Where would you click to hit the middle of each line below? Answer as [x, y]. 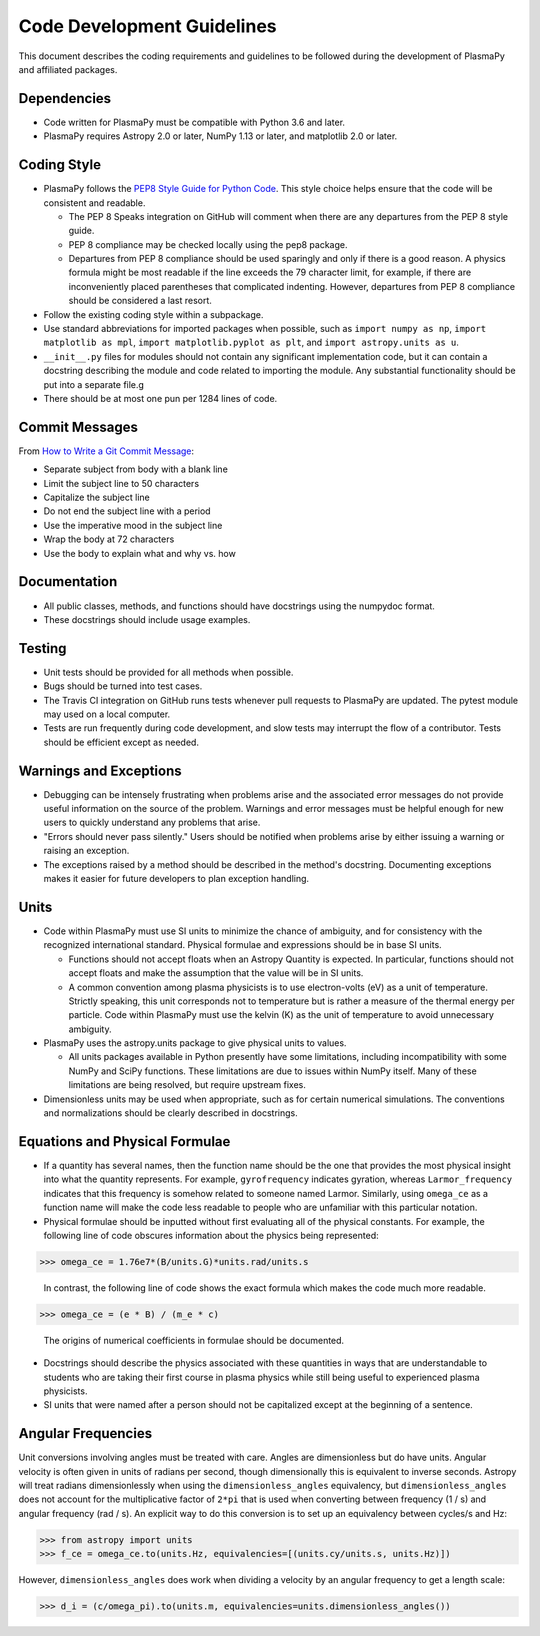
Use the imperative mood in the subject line [133, 525]
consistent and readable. [94, 202]
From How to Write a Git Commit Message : [106, 451]
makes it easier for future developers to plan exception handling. [176, 879]
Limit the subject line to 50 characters [121, 483]
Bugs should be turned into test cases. [123, 686]
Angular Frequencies [85, 1433]
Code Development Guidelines [147, 26]
